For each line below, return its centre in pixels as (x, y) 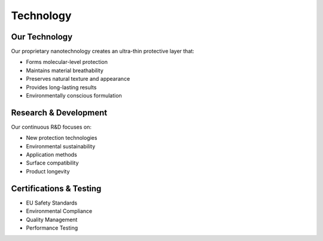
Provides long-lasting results (61, 87)
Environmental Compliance (59, 211)
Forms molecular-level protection (67, 62)
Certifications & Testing (56, 188)
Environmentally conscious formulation (74, 96)
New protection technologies (62, 138)
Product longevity (48, 171)
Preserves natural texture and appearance (78, 79)
